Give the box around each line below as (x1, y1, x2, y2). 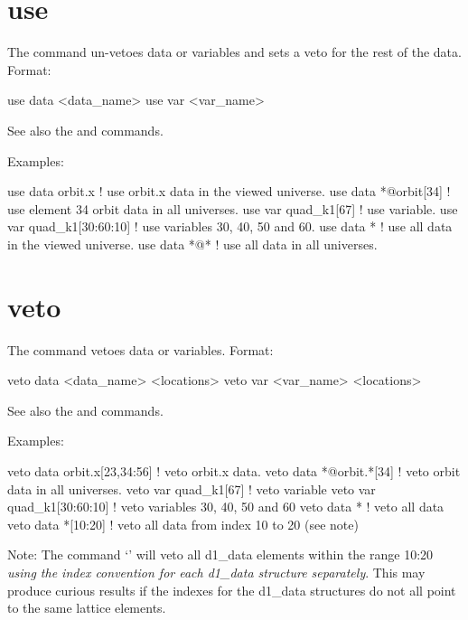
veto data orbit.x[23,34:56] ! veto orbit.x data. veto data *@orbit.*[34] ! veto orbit (7, 461, 461, 480)
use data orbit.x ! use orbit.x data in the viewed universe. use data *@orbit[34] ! (7, 182, 451, 201)
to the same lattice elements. (7, 598, 166, 617)
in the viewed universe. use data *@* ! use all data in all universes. (7, 234, 378, 253)
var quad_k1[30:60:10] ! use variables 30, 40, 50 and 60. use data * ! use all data (7, 217, 453, 236)
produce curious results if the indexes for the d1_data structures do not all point (7, 580, 456, 599)
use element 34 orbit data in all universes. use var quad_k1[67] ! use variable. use (7, 199, 458, 218)
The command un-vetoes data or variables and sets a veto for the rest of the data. (7, 42, 462, 61)
